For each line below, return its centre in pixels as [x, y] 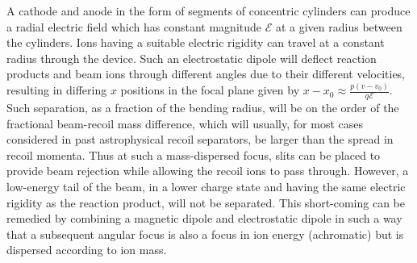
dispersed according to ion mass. [87, 250]
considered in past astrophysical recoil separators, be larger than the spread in [200, 139]
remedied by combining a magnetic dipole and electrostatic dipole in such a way [204, 218]
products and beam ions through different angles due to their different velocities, [206, 74]
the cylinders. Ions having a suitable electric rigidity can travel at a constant [196, 42]
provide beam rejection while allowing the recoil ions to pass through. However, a [208, 171]
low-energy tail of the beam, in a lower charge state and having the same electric [206, 187]
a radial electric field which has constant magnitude [134, 26]
